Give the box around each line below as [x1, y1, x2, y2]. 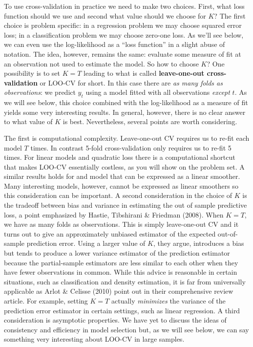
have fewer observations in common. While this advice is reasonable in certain [4, 267, 237, 277]
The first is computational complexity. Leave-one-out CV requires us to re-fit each [4, 132, 250, 143]
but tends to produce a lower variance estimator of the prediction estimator [4, 248, 230, 258]
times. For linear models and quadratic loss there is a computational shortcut [4, 152, 235, 162]
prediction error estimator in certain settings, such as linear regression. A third [4, 305, 240, 315]
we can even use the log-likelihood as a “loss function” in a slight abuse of [4, 39, 225, 49]
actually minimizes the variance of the [111, 296, 226, 306]
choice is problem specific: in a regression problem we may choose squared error [4, 20, 242, 30]
